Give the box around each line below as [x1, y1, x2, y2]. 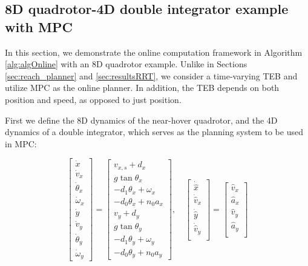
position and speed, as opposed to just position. [5, 93, 182, 105]
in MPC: [5, 137, 37, 150]
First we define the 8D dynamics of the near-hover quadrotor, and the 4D [5, 113, 278, 126]
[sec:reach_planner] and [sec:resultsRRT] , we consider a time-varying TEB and [5, 69, 298, 82]
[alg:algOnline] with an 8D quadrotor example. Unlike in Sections [5, 58, 247, 70]
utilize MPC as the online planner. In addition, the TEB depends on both [5, 81, 280, 94]
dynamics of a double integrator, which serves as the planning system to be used [5, 125, 303, 138]
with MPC [5, 17, 73, 36]
